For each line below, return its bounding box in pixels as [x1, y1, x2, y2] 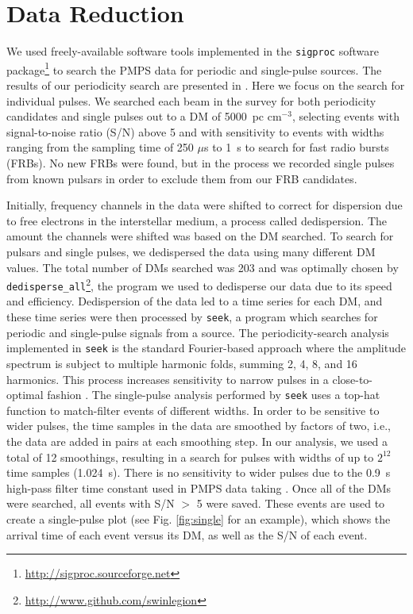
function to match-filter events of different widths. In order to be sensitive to [6, 401, 380, 418]
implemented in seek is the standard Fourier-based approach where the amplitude [6, 340, 406, 356]
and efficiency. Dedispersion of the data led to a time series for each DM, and [6, 293, 383, 309]
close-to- [332, 370, 373, 387]
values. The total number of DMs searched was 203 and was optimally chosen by [6, 259, 399, 275]
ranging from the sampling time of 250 [6, 139, 194, 155]
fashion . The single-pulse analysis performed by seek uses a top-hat [47, 386, 380, 403]
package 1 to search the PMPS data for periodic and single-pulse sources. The [6, 59, 382, 78]
